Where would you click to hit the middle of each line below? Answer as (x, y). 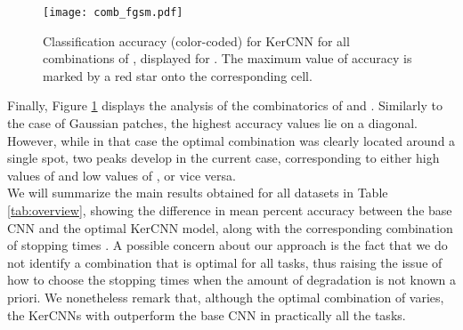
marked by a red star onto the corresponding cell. (178, 75)
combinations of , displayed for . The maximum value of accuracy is (227, 58)
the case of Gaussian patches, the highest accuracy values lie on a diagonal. (213, 123)
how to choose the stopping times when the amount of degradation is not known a (231, 280)
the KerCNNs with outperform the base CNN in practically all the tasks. (207, 314)
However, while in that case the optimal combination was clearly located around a (231, 140)
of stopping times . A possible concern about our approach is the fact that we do (227, 245)
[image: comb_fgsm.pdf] (113, 12)
